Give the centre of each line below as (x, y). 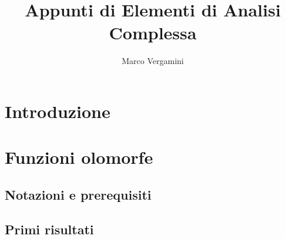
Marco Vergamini (153, 61)
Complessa (153, 33)
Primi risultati (49, 229)
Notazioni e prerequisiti (78, 194)
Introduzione (58, 111)
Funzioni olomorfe (79, 157)
